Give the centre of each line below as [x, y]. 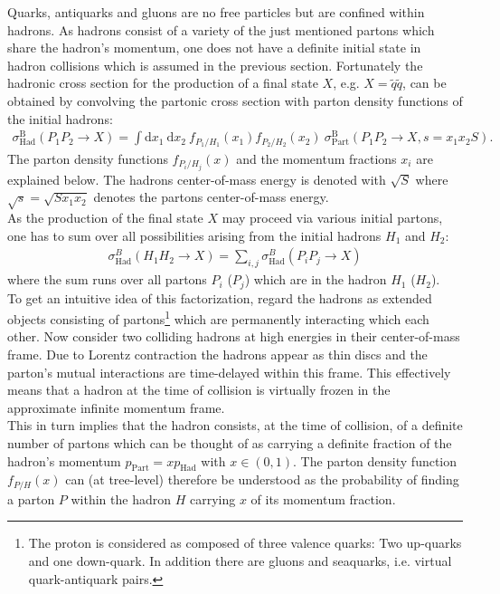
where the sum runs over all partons [107, 279]
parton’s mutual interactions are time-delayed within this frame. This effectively [229, 372]
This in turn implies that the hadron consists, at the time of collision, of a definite [235, 425]
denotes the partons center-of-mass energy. [211, 197]
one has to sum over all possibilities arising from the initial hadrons [194, 235]
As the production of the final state [105, 218]
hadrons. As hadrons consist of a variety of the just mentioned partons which [221, 29]
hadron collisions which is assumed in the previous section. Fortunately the [215, 65]
